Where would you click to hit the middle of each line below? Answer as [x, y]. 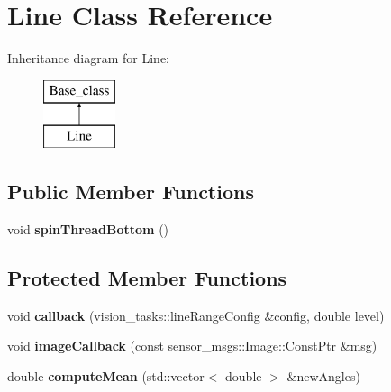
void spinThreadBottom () [88, 229]
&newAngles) [323, 376]
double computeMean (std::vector [106, 376]
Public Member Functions [131, 191]
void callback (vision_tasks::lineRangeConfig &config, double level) [196, 315]
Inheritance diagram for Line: [88, 58]
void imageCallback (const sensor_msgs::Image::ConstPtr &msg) [192, 346]
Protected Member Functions [147, 278]
